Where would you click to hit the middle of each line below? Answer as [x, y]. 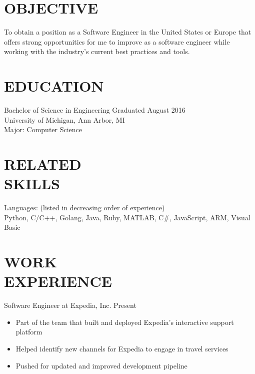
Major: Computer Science [43, 129]
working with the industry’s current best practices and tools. [97, 51]
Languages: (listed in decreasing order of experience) [84, 208]
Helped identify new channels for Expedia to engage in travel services [122, 348]
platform [29, 332]
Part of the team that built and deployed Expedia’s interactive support [125, 322]
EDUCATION [54, 86]
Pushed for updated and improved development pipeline [101, 365]
